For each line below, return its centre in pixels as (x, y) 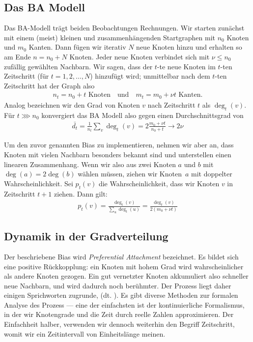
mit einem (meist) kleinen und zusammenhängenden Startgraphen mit (110, 37)
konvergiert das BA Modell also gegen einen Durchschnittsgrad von (142, 115)
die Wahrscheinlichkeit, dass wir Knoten (159, 183)
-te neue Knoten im (186, 66)
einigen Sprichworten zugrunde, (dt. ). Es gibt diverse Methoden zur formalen (121, 295)
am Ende (17, 56)
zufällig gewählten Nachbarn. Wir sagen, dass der (78, 66)
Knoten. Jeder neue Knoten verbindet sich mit (140, 56)
